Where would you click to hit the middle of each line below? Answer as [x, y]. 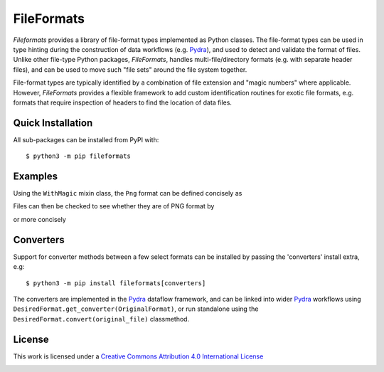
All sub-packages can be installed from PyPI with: [86, 139]
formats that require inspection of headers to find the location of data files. [123, 102]
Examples [36, 176]
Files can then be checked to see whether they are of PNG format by [114, 206]
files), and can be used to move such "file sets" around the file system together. [130, 69]
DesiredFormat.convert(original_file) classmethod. [101, 319]
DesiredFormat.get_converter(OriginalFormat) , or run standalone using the [136, 309]
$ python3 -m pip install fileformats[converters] [116, 283]
